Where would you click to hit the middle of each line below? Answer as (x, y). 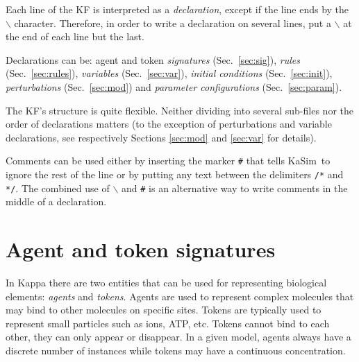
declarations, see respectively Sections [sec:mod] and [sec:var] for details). (161, 137)
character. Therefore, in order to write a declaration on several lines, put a (173, 23)
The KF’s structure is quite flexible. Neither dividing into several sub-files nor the (179, 110)
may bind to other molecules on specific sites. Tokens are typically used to (164, 310)
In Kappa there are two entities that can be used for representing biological (166, 283)
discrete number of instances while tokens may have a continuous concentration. (176, 350)
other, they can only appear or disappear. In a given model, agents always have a (178, 337)
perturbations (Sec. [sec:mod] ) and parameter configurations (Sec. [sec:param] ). (174, 86)
